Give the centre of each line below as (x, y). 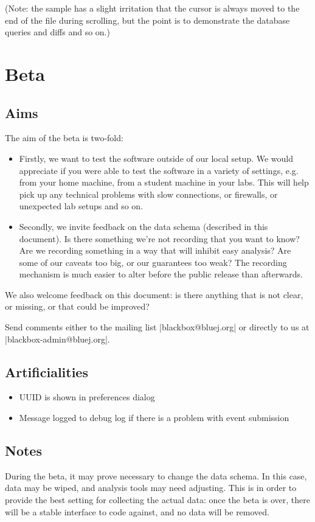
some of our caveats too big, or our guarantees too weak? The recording (153, 262)
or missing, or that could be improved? (77, 306)
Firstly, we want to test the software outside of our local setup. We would (156, 158)
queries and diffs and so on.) (57, 32)
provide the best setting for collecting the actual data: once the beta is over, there (158, 500)
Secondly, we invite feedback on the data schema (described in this (144, 226)
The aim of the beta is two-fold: (64, 138)
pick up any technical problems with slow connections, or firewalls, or (148, 194)
